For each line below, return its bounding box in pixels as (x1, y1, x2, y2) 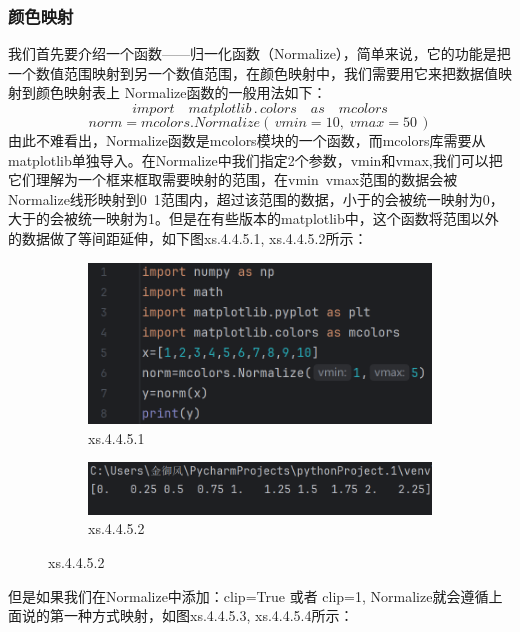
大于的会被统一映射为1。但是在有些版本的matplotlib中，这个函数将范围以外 (8, 208, 499, 229)
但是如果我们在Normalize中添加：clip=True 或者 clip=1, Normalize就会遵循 (8, 585, 489, 606)
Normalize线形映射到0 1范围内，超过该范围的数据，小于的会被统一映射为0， (8, 188, 504, 209)
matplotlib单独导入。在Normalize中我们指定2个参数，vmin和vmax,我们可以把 (8, 149, 503, 170)
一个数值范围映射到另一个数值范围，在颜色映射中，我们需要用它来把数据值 (8, 62, 498, 83)
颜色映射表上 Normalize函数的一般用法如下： (35, 82, 327, 103)
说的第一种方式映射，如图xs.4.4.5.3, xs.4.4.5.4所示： (21, 605, 354, 626)
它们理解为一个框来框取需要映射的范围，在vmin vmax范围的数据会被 (8, 169, 458, 190)
